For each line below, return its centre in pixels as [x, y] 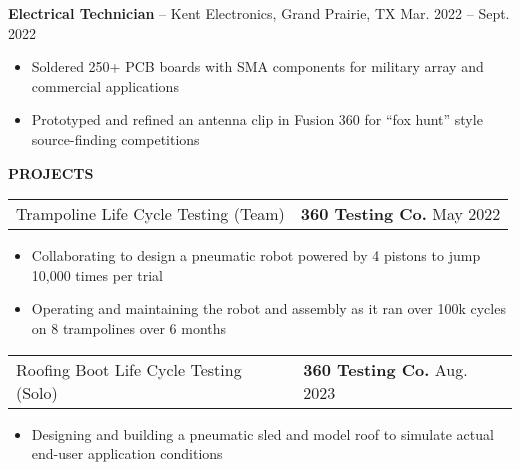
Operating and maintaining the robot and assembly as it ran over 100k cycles [268, 308]
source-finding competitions [115, 138]
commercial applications [105, 85]
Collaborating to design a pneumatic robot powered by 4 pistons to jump [256, 255]
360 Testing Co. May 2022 [400, 214]
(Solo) [37, 392]
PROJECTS [51, 172]
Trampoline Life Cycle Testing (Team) [150, 214]
